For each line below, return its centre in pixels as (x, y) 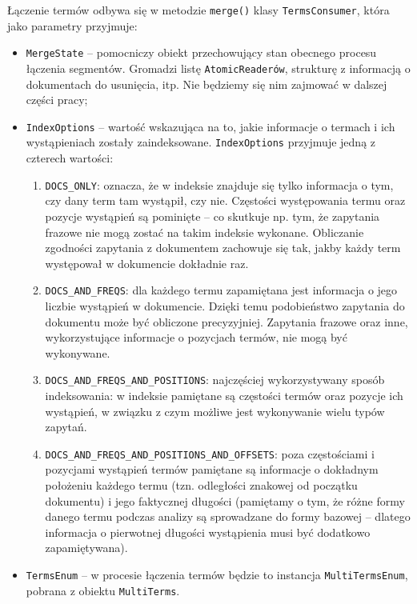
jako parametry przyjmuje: (72, 25)
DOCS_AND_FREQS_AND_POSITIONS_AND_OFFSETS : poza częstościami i (210, 453)
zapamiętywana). (86, 548)
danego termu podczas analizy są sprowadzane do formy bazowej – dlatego (228, 516)
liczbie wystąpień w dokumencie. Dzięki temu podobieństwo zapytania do (225, 305)
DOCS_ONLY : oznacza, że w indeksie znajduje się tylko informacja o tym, (219, 184)
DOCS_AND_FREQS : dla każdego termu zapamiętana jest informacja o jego (221, 290)
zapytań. (66, 427)
